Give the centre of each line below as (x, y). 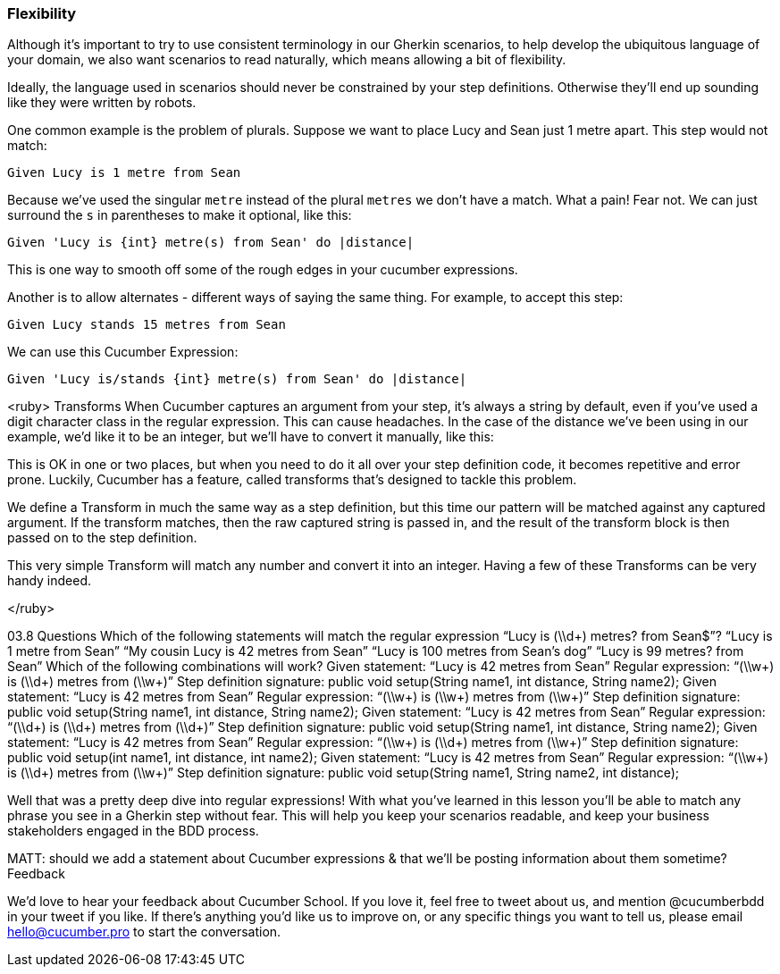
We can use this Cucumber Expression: (123, 352)
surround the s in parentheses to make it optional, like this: (180, 215)
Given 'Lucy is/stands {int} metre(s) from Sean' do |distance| (237, 379)
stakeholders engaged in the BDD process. (133, 831)
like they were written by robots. (102, 103)
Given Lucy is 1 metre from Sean (124, 173)
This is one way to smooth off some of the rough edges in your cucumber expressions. (263, 270)
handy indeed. (50, 581)
